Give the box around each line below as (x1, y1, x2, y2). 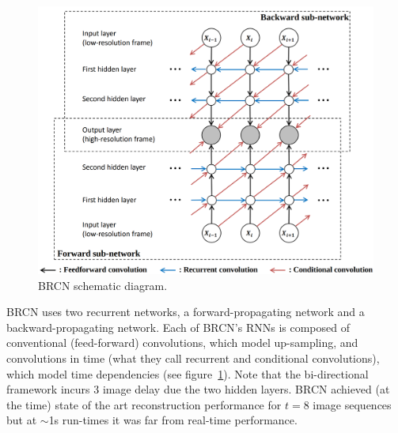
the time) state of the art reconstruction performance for (6, 396, 282, 412)
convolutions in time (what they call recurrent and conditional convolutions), (6, 350, 380, 367)
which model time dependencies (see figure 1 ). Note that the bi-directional (6, 365, 369, 382)
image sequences (313, 396, 392, 412)
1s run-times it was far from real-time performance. (48, 412, 298, 428)
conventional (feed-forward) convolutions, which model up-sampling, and (6, 334, 358, 351)
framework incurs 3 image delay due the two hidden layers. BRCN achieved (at (6, 381, 390, 397)
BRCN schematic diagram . (38, 277, 168, 293)
